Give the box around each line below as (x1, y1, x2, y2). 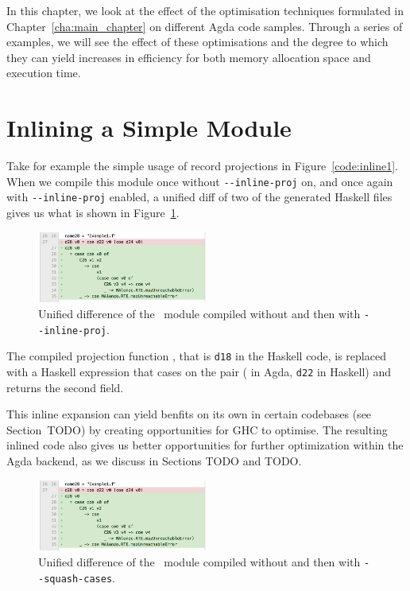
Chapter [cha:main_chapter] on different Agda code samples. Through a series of (6, 17, 403, 34)
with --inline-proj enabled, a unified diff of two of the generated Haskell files (6, 189, 393, 205)
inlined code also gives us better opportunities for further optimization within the (6, 437, 404, 453)
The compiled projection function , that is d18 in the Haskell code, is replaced (6, 348, 386, 364)
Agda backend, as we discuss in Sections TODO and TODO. (6, 452, 302, 469)
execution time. (6, 64, 81, 81)
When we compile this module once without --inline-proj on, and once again (6, 173, 393, 189)
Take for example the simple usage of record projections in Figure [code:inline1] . (6, 157, 398, 174)
